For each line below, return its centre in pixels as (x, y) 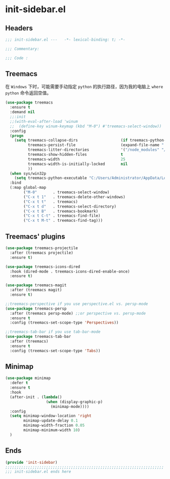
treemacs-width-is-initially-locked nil (78, 164)
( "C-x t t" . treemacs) (51, 201)
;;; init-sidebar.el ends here (38, 472)
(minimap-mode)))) (70, 406)
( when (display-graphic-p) (74, 402)
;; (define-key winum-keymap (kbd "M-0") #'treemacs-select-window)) (86, 126)
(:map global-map (28, 188)
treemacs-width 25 (76, 159)
